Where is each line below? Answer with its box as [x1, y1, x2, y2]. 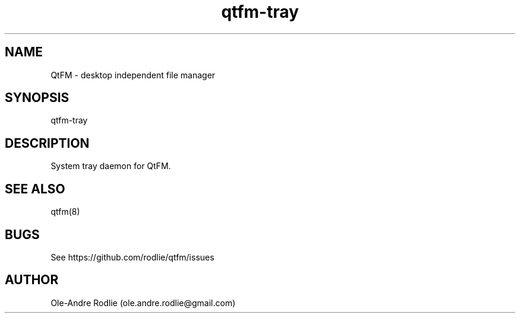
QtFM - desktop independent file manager [50, 69, 215, 80]
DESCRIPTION [5, 135, 90, 151]
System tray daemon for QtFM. [50, 161, 171, 171]
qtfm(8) [50, 206, 80, 217]
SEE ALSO [5, 181, 65, 196]
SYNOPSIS [5, 90, 69, 106]
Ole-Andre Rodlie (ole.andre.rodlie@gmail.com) [50, 297, 236, 308]
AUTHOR [5, 272, 59, 288]
